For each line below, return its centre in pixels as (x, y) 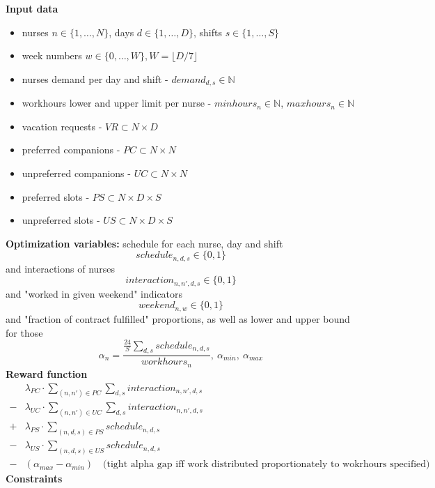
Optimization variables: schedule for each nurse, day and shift (144, 243)
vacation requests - (62, 126)
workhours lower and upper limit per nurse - (117, 103)
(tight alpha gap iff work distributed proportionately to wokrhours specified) (267, 465)
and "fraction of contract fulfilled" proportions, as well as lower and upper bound (178, 318)
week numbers (52, 55)
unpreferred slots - (61, 220)
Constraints (34, 479)
